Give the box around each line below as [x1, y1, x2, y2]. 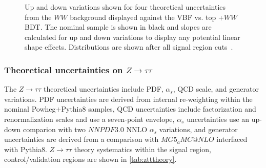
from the [25, 11, 52, 22]
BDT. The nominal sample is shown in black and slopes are [25, 22, 212, 32]
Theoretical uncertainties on [4, 63, 123, 76]
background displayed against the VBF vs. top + [70, 11, 224, 22]
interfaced [216, 134, 248, 144]
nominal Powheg [4, 103, 56, 114]
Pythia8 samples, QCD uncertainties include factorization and [61, 103, 256, 114]
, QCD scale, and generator [173, 83, 259, 94]
